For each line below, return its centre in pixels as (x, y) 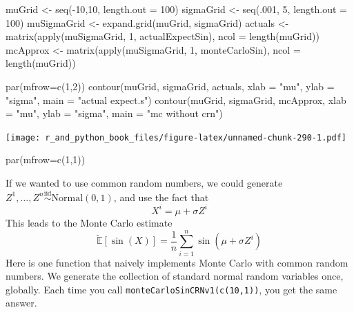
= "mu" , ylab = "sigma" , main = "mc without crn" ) (114, 113)
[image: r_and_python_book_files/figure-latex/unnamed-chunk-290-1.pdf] (176, 137)
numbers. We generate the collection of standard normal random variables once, (175, 276)
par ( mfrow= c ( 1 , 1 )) (46, 159)
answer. (21, 303)
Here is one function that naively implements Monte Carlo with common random (177, 262)
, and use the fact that (161, 197)
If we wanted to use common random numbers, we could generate (144, 183)
